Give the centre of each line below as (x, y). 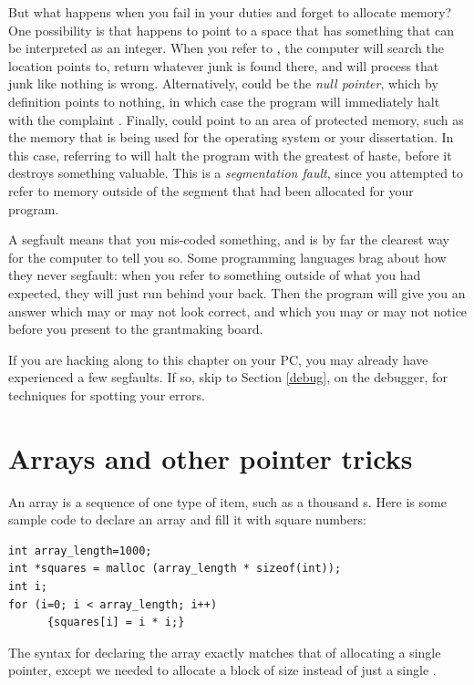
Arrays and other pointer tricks (211, 457)
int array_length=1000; (80, 550)
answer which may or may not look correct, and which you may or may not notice (238, 311)
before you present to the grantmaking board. (136, 329)
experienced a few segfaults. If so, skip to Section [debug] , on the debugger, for (228, 377)
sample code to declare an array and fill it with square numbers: (187, 519)
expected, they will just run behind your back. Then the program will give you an (237, 292)
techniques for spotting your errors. (107, 394)
